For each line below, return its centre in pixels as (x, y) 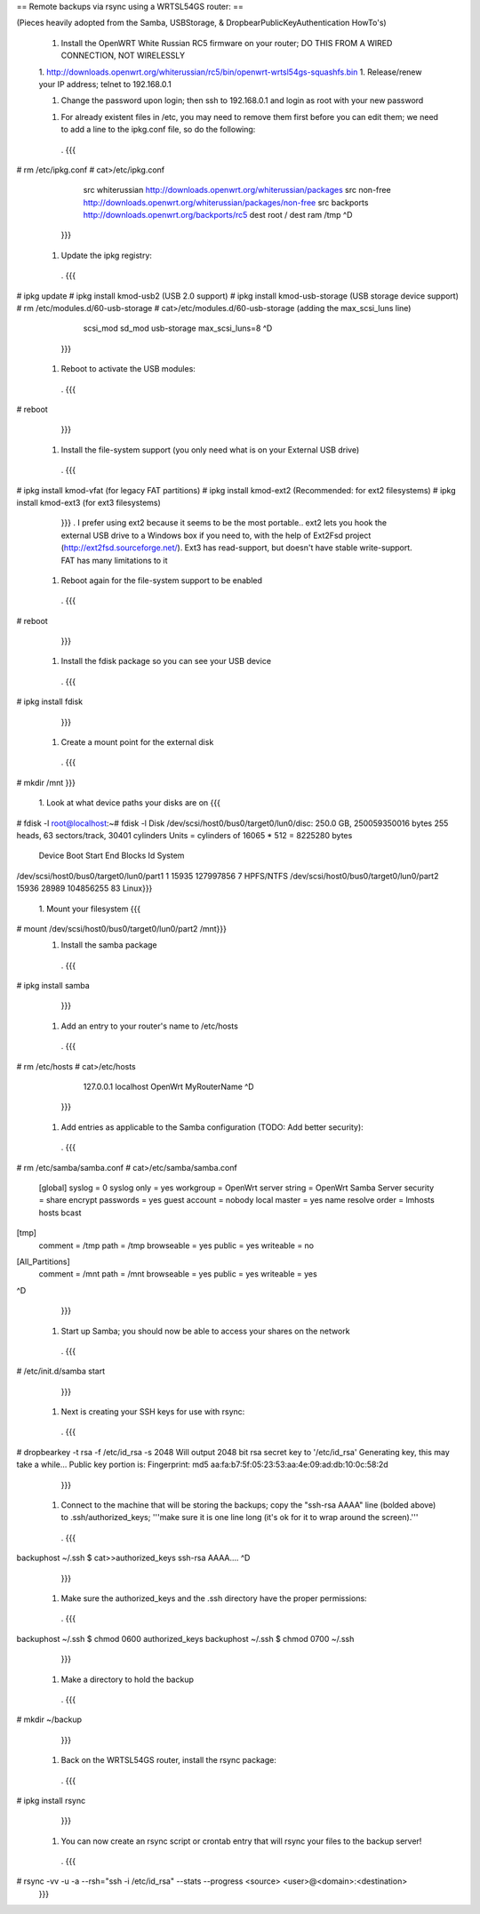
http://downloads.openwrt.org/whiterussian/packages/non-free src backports (226, 202)
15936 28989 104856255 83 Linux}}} (84, 888)
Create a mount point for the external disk (137, 742)
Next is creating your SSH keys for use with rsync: (153, 1412)
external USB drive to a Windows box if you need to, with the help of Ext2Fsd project (216, 535)
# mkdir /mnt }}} (46, 782)
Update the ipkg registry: (107, 255)
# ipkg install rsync (51, 1800)
